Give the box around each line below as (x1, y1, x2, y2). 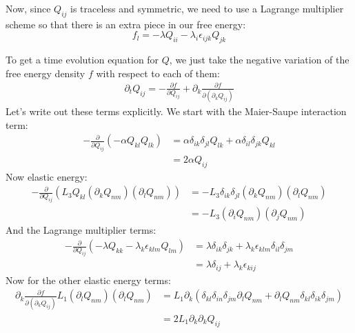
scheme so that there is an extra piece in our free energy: (6, 17, 246, 31)
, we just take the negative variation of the (169, 52, 349, 67)
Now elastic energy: (6, 169, 88, 183)
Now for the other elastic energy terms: (6, 272, 171, 287)
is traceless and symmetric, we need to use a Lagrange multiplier (70, 1, 344, 15)
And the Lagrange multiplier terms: (6, 223, 156, 237)
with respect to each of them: (96, 65, 220, 80)
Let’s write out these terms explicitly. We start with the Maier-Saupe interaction (6, 104, 347, 119)
